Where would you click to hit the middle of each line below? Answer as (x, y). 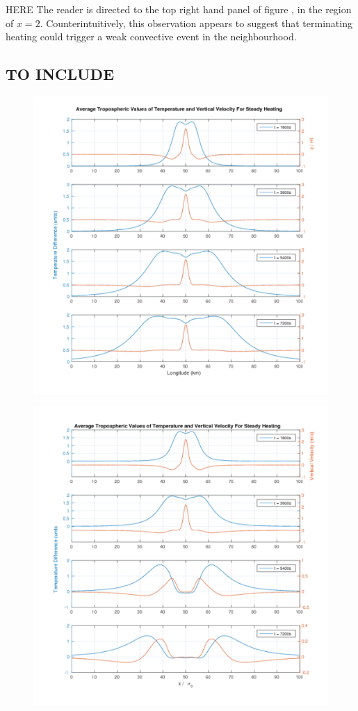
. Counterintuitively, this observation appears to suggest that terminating (196, 23)
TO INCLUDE (60, 74)
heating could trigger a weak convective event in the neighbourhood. (151, 36)
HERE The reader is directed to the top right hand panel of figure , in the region (179, 9)
